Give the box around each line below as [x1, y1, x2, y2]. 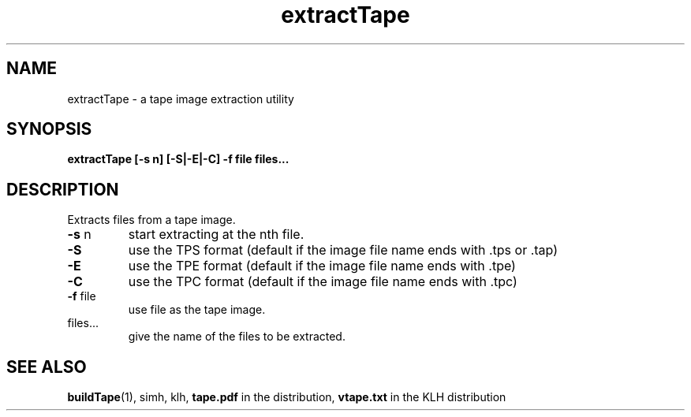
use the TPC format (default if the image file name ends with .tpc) [128, 274, 517, 290]
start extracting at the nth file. [128, 226, 304, 243]
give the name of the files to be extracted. [128, 330, 345, 344]
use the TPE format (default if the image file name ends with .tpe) [128, 258, 516, 274]
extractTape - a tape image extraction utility [67, 91, 294, 106]
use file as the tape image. [128, 303, 266, 317]
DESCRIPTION [6, 179, 119, 199]
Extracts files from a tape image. [67, 213, 236, 227]
